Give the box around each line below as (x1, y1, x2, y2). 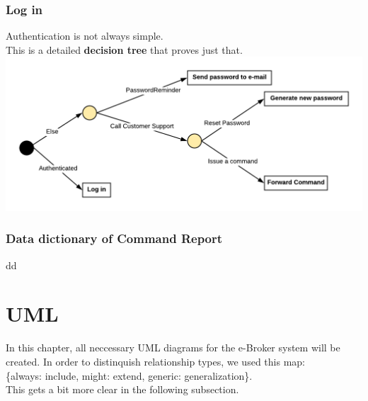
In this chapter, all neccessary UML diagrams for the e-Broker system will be (6, 340, 340, 355)
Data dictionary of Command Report (6, 230, 223, 247)
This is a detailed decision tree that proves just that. (6, 42, 243, 57)
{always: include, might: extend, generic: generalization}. (6, 368, 253, 383)
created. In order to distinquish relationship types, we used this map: (6, 354, 305, 368)
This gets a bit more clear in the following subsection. (6, 382, 239, 397)
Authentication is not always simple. (6, 28, 163, 43)
